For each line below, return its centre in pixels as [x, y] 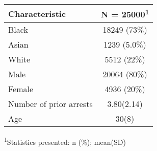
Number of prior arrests [50, 104]
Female [21, 89]
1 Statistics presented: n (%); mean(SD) [65, 141]
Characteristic [37, 13]
